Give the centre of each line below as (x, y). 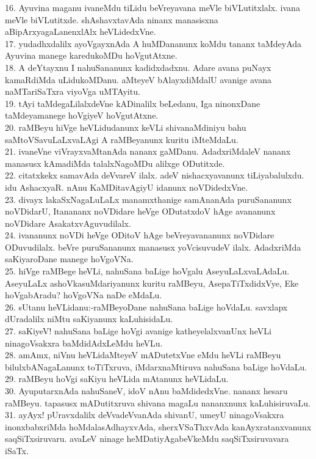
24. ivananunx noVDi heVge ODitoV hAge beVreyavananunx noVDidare (140, 235)
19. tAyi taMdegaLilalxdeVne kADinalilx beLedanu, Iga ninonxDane (133, 103)
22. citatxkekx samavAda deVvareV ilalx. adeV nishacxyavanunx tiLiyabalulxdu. (155, 175)
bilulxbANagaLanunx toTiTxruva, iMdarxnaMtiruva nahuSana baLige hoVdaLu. (156, 366)
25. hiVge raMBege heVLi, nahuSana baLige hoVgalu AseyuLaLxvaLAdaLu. (147, 271)
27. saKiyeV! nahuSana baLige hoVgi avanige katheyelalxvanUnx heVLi (138, 331)
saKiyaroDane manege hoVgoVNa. (69, 259)
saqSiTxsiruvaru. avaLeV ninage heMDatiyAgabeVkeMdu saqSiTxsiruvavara (147, 439)
